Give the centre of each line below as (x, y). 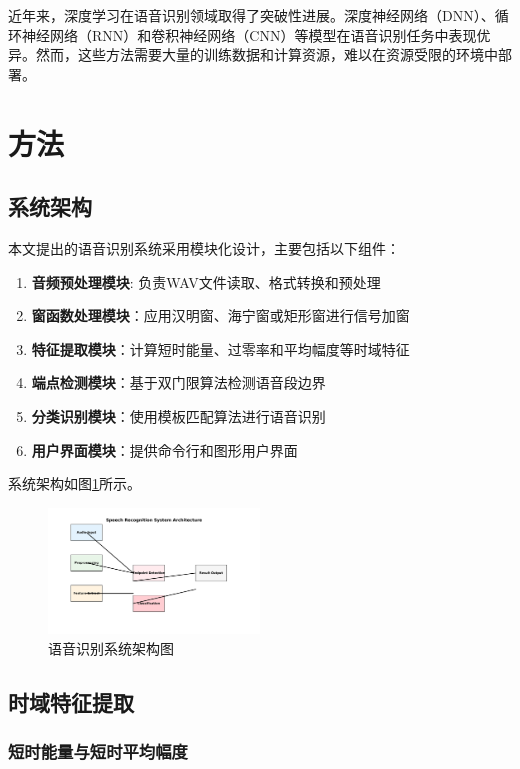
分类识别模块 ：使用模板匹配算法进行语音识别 (178, 415)
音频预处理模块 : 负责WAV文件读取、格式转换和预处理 (206, 281)
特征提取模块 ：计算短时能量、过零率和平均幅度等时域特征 (220, 348)
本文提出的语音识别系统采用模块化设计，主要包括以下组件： (204, 247)
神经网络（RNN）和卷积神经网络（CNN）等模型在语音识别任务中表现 (249, 34)
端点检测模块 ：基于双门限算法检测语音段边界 (178, 382)
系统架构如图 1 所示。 (74, 483)
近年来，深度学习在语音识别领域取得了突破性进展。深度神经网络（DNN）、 (251, 15)
